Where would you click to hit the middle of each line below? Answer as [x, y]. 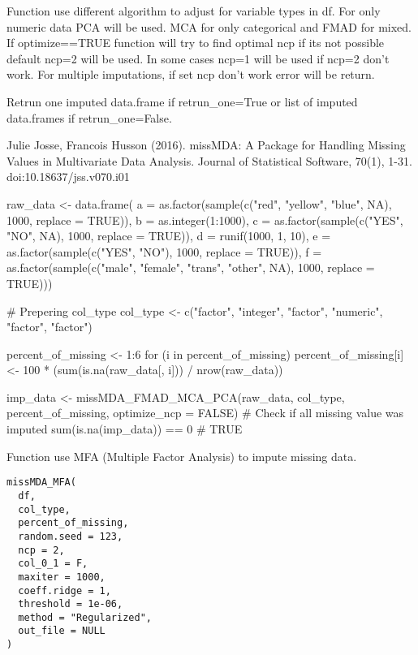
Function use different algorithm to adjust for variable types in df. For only [194, 11]
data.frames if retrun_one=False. [89, 117]
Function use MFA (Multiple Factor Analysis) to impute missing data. [182, 456]
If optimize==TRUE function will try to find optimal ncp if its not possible [196, 43]
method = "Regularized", [85, 617]
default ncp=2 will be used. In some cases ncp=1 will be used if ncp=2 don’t [198, 58]
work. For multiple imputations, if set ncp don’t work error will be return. [191, 74]
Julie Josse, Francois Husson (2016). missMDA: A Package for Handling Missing [206, 145]
